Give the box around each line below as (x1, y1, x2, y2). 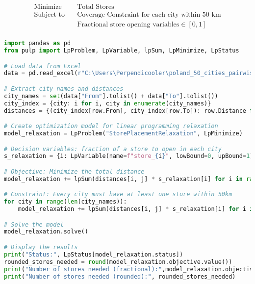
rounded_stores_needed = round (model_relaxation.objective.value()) (4, 258, 232, 265)
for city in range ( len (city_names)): (4, 198, 127, 206)
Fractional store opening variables (77, 21, 179, 28)
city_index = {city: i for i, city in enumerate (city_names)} (4, 100, 211, 107)
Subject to (34, 11, 65, 19)
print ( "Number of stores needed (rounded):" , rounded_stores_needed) (4, 273, 236, 280)
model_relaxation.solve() (4, 228, 88, 235)
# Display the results (4, 244, 78, 251)
